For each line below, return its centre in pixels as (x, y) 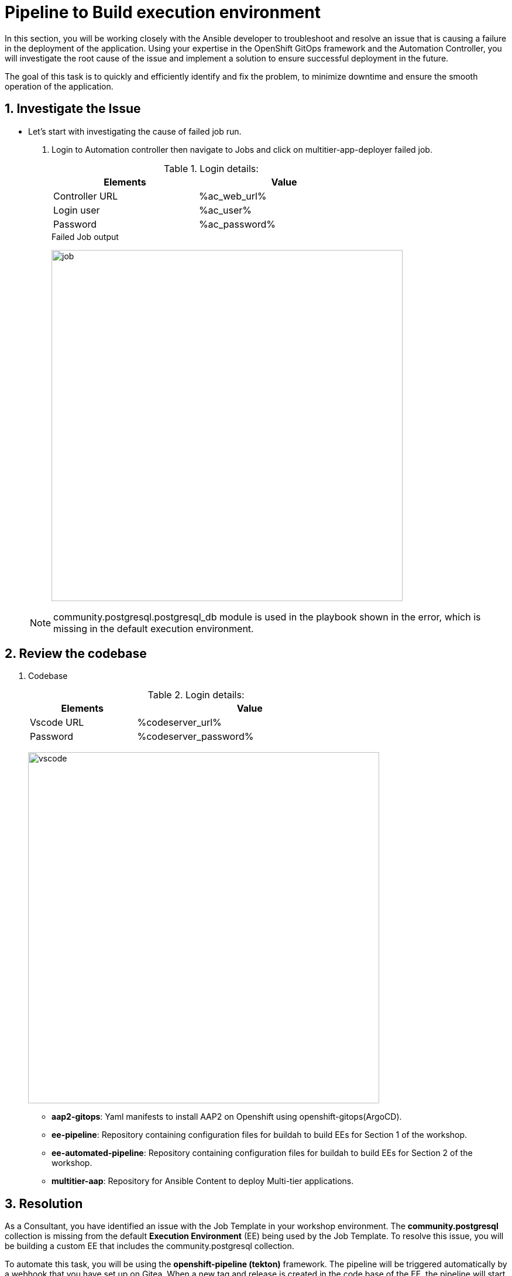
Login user (77, 210)
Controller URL (86, 196)
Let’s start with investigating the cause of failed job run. (135, 131)
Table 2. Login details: (196, 695)
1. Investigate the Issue (73, 109)
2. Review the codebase (76, 654)
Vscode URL (57, 723)
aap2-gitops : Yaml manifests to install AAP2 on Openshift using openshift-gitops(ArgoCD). (227, 1117)
